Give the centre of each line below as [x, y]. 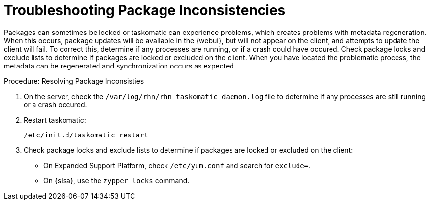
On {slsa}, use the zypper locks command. [116, 180]
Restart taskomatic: [55, 120]
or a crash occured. [55, 104]
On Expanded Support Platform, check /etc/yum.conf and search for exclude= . [177, 165]
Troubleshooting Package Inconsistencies [145, 10]
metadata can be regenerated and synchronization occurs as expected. [120, 66]
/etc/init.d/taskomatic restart [86, 135]
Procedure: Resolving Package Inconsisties [74, 81]
